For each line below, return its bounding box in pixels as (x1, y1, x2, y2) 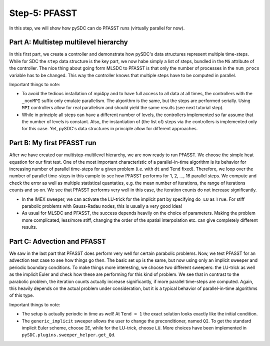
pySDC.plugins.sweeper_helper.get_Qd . (21, 332, 116, 338)
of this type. (9, 292, 34, 298)
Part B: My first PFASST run (9, 139, 97, 147)
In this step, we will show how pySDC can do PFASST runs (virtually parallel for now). (9, 25, 185, 31)
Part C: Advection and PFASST (9, 237, 106, 245)
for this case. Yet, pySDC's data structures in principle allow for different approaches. (21, 126, 198, 132)
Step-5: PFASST (9, 8, 77, 19)
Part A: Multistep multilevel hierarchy (9, 38, 128, 47)
